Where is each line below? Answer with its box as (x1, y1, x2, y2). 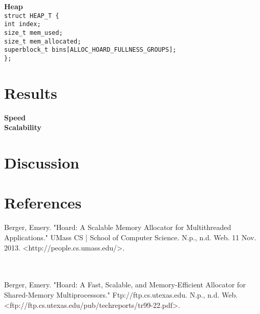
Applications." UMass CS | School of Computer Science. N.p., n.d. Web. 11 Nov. (4, 232, 256, 242)
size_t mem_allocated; (4, 37, 81, 45)
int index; (4, 20, 41, 28)
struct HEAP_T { (4, 12, 59, 19)
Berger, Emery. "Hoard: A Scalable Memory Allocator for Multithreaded (4, 222, 231, 233)
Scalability (4, 122, 41, 133)
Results (4, 82, 57, 103)
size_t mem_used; (4, 29, 63, 36)
